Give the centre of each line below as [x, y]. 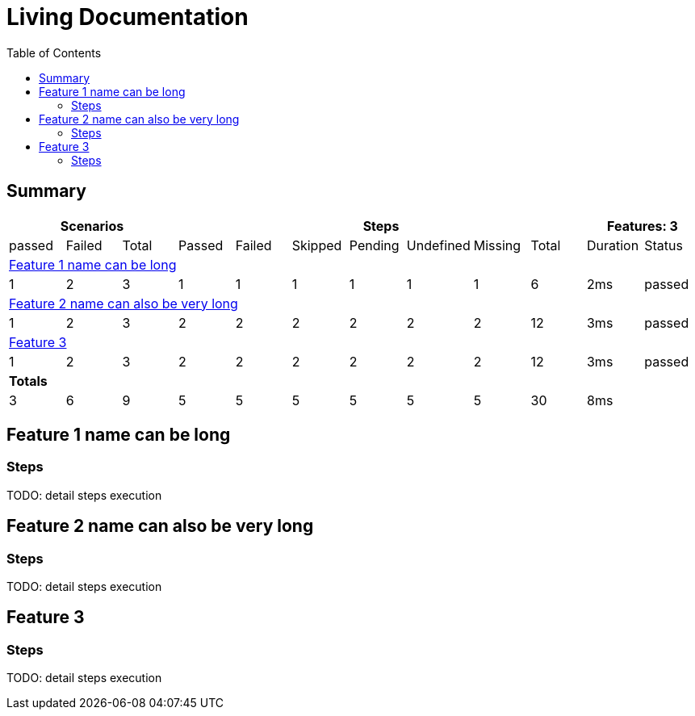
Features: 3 [643, 226]
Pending [374, 245]
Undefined [438, 245]
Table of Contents [54, 52]
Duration [613, 245]
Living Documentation [128, 17]
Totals [28, 381]
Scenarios [92, 226]
